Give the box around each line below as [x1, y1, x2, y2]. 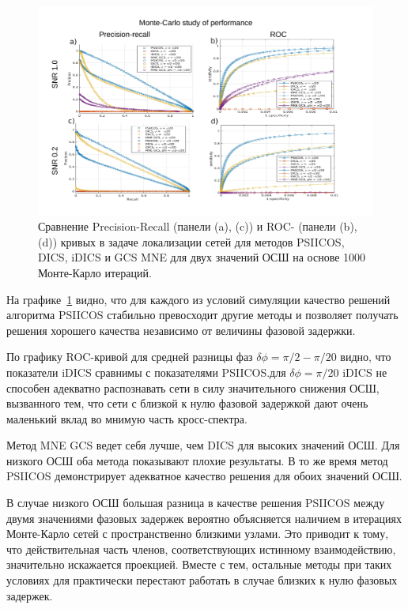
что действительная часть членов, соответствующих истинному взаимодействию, [6, 540, 396, 557]
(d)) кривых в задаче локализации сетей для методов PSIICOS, [38, 233, 345, 250]
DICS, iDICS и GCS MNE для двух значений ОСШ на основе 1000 [38, 249, 366, 265]
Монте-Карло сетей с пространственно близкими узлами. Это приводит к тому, [6, 525, 389, 542]
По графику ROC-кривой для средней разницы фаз [6, 348, 253, 365]
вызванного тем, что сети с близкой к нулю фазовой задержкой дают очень [6, 395, 368, 412]
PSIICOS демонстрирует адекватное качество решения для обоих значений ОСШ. [6, 468, 402, 484]
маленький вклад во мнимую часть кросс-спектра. [6, 410, 247, 427]
